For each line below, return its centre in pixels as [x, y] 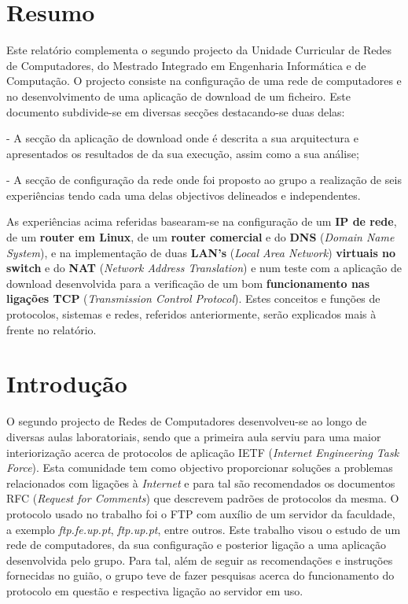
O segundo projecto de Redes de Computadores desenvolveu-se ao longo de [187, 421]
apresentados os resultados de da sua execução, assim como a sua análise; [183, 153]
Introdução [67, 383]
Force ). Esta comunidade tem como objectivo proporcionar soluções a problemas [200, 468]
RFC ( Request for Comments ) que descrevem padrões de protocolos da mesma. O [203, 498]
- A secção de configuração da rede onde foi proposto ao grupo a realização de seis [204, 180]
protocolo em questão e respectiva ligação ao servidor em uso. [155, 590]
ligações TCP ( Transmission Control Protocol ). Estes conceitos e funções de [193, 298]
